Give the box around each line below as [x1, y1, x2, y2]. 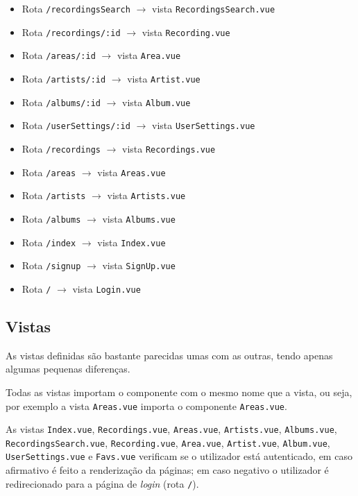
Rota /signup [22, 258, 81, 273]
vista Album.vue [122, 94, 191, 109]
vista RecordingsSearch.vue [151, 1, 275, 15]
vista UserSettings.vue [151, 118, 255, 132]
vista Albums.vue [102, 211, 176, 225]
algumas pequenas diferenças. [6, 361, 130, 376]
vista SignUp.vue [102, 258, 176, 273]
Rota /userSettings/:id [22, 118, 130, 132]
